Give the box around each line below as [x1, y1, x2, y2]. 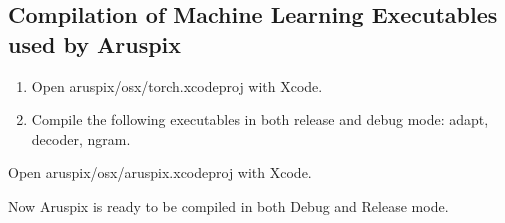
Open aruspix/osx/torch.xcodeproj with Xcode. [31, 75, 323, 96]
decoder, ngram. [31, 128, 131, 149]
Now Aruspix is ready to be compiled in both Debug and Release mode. [8, 195, 449, 216]
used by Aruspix [8, 28, 182, 59]
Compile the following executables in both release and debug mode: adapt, [31, 109, 489, 130]
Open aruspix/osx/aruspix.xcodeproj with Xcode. [8, 162, 312, 183]
